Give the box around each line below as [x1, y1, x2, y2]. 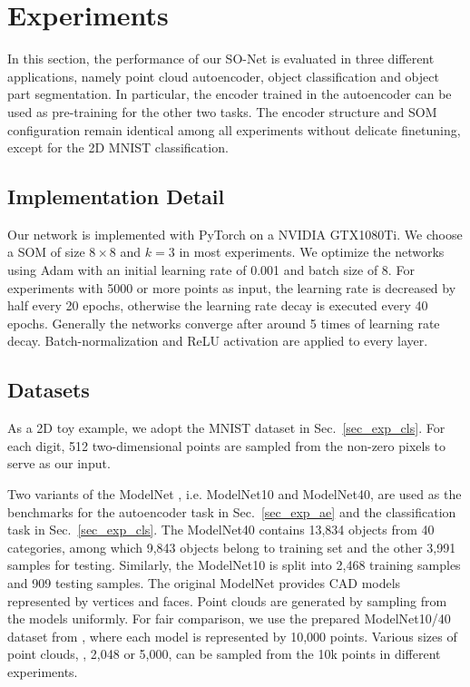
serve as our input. [7, 454, 111, 473]
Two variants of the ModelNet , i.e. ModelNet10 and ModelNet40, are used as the [7, 485, 462, 504]
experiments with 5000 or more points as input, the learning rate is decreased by [7, 278, 456, 297]
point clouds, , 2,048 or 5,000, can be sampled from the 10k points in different [7, 644, 441, 663]
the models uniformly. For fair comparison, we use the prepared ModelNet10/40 [7, 609, 451, 628]
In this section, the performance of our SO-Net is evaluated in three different [7, 49, 435, 68]
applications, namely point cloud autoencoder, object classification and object [7, 66, 439, 85]
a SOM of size [7, 242, 85, 261]
